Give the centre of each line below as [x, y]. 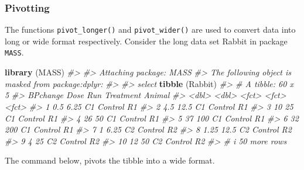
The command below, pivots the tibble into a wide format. [110, 160]
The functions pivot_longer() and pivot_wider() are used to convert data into [150, 30]
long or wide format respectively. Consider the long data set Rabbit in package [146, 41]
